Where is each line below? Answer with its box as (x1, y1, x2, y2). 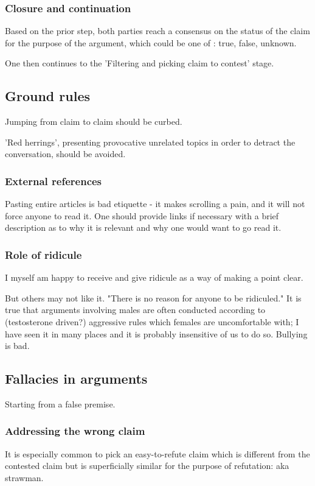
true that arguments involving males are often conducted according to (5, 303, 266, 316)
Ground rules (5, 86, 90, 105)
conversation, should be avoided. (5, 147, 126, 160)
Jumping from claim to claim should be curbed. (5, 115, 182, 128)
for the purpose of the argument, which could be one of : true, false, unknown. (5, 36, 297, 49)
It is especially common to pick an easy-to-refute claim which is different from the (5, 447, 310, 460)
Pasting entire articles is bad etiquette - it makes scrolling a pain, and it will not (5, 197, 305, 210)
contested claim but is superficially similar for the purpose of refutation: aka (5, 459, 289, 472)
